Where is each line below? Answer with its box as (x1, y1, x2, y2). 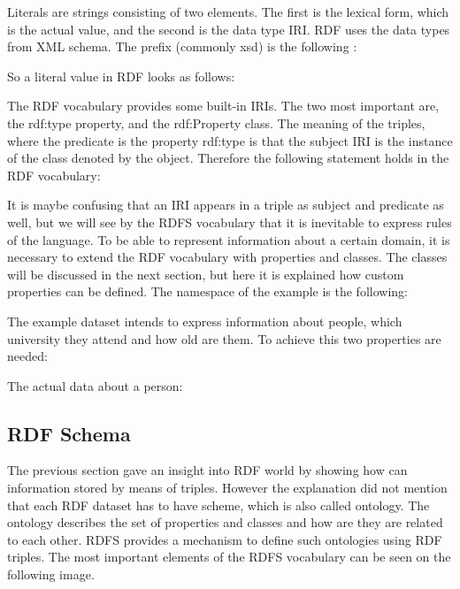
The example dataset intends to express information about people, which (7, 311, 402, 330)
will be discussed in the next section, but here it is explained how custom (7, 264, 404, 283)
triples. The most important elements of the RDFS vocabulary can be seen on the (7, 547, 451, 566)
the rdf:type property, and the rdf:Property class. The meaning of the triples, (7, 113, 425, 132)
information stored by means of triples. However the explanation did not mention (7, 478, 448, 497)
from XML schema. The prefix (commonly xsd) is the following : (7, 37, 357, 56)
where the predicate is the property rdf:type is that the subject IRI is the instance (7, 131, 453, 149)
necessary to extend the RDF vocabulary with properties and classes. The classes (7, 248, 448, 266)
